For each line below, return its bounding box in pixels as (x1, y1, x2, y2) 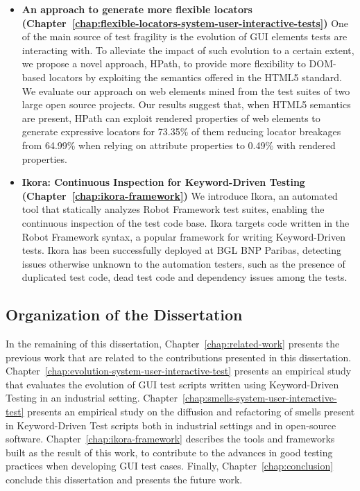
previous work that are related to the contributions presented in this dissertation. (6, 350, 352, 364)
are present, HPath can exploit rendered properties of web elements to (22, 110, 320, 125)
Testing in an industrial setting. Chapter (6, 390, 178, 405)
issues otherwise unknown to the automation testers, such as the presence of (22, 256, 345, 270)
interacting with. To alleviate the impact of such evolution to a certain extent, (22, 42, 354, 57)
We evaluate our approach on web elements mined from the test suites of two (22, 83, 350, 98)
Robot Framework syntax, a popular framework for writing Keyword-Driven (22, 229, 345, 243)
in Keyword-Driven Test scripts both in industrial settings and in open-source (6, 417, 336, 432)
